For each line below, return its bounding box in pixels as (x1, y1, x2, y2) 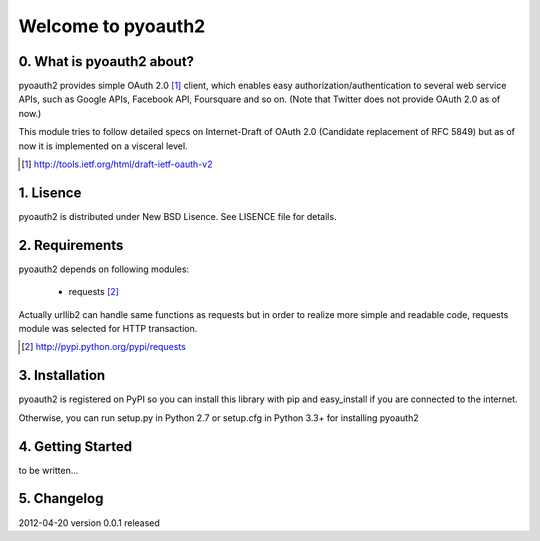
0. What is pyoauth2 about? (18, 53, 195, 70)
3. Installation (18, 367, 106, 384)
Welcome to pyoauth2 (18, 15, 206, 37)
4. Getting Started (18, 438, 133, 455)
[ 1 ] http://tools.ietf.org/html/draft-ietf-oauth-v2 (21, 158, 213, 170)
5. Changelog (18, 490, 104, 507)
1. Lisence (18, 184, 82, 201)
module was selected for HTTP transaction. (18, 323, 198, 334)
